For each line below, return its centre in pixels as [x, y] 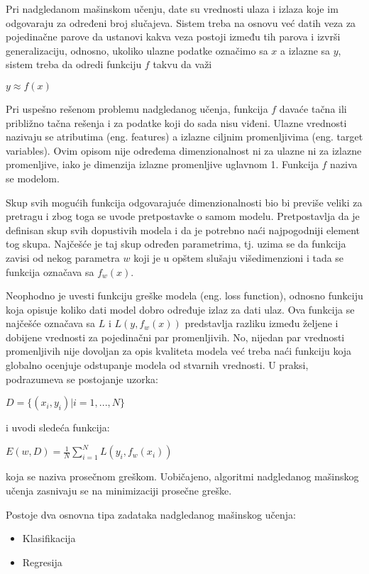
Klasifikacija [49, 538]
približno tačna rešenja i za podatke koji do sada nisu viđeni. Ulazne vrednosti [176, 122]
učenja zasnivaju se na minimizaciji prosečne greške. [119, 490]
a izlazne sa [305, 50]
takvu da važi [182, 64]
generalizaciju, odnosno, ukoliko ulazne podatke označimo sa [137, 50]
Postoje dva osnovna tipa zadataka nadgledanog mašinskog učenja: [151, 514]
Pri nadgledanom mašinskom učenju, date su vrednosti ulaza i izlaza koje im [172, 9]
